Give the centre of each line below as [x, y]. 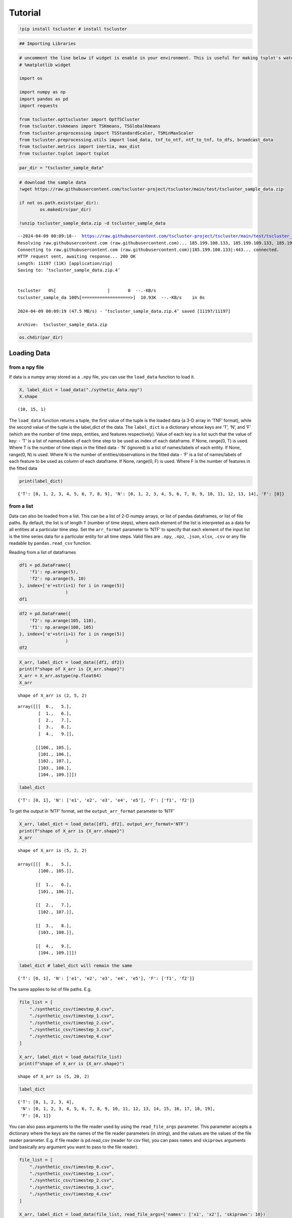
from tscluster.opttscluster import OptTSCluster [80, 119]
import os [31, 78]
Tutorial [25, 13]
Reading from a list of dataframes [43, 552]
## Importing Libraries [48, 43]
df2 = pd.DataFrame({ [45, 614]
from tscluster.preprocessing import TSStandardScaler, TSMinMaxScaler [107, 133]
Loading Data [30, 353]
